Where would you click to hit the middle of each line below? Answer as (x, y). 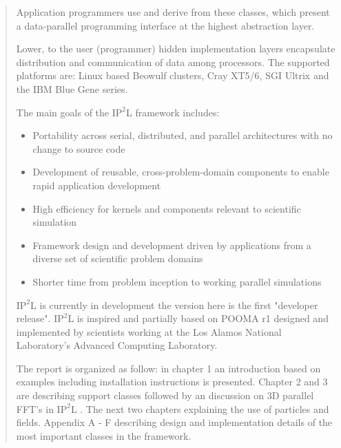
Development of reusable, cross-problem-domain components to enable (181, 172)
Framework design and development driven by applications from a (172, 245)
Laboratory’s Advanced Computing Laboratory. (117, 345)
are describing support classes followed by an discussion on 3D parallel (165, 395)
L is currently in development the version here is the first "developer (174, 305)
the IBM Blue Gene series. (72, 88)
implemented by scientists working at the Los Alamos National (149, 331)
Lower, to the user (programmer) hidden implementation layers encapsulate (176, 49)
